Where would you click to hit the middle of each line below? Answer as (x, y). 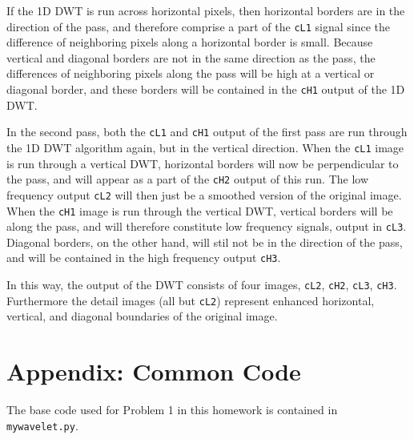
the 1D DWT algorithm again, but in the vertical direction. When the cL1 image (205, 147)
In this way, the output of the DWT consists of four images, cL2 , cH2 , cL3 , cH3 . (202, 285)
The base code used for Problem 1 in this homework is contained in (172, 410)
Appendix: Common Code (154, 371)
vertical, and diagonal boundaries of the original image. (142, 316)
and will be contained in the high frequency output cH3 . (144, 258)
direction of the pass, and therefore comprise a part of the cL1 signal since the (198, 26)
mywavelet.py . (42, 425)
